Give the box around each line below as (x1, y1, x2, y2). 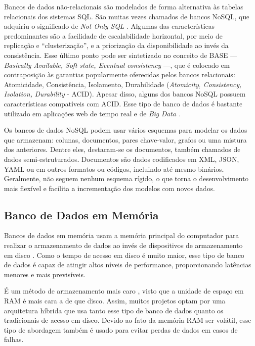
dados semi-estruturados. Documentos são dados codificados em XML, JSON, (4, 153, 239, 164)
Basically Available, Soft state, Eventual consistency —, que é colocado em (4, 59, 230, 70)
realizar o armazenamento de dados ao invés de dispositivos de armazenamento (4, 240, 243, 250)
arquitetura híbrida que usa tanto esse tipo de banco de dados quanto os (4, 305, 223, 315)
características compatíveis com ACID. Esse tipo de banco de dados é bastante (4, 98, 243, 108)
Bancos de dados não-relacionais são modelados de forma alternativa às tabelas (4, 1, 244, 11)
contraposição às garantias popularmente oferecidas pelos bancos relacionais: (4, 69, 235, 80)
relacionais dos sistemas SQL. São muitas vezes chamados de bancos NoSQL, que (4, 11, 250, 21)
